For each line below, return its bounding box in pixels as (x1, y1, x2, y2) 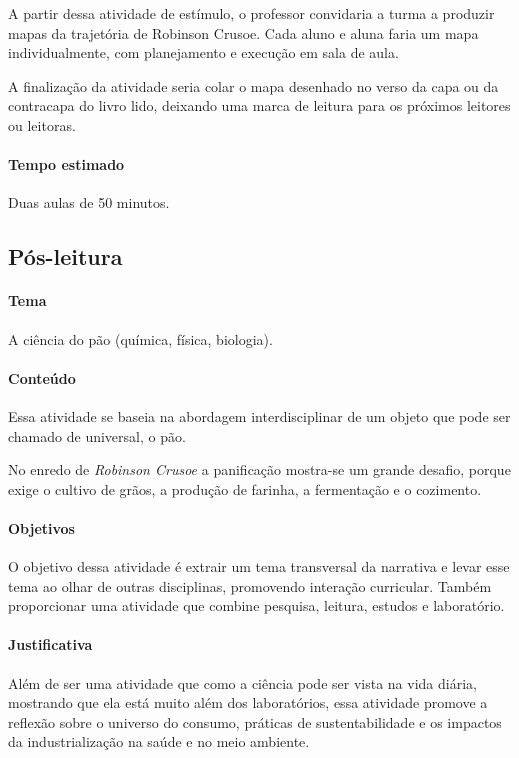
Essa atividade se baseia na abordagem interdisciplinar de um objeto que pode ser (8, 405, 511, 426)
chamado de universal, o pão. (8, 425, 186, 446)
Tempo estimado (8, 154, 125, 175)
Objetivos (8, 517, 75, 538)
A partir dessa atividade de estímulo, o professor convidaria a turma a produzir (8, 3, 495, 23)
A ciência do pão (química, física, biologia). (8, 328, 273, 349)
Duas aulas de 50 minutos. (8, 192, 170, 213)
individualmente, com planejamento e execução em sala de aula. (8, 42, 399, 63)
